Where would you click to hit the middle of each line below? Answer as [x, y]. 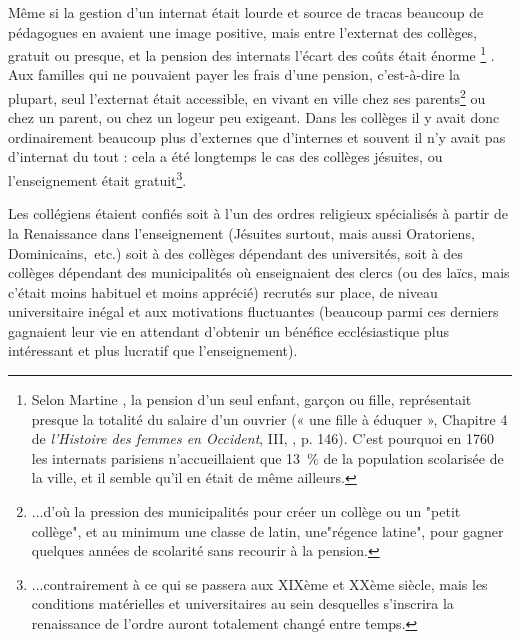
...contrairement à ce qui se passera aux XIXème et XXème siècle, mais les [259, 583]
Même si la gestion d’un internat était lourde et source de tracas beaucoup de [246, 12]
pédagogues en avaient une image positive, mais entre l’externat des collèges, [243, 31]
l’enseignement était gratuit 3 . [97, 178]
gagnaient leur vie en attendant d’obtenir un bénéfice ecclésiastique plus [228, 330]
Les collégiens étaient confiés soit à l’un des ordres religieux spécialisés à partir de [258, 213]
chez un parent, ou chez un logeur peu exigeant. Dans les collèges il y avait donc [254, 117]
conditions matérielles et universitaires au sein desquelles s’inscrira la [242, 603]
